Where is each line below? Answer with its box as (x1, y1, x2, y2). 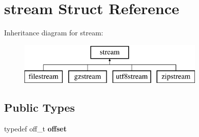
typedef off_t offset (4, 123, 67, 134)
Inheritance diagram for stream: (4, 27, 103, 38)
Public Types (4, 100, 75, 115)
